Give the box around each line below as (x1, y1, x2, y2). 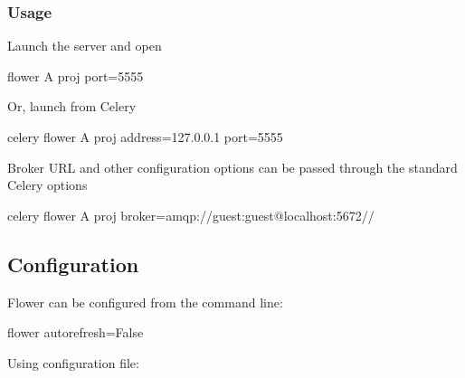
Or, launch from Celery (7, 97, 137, 116)
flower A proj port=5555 (7, 66, 144, 85)
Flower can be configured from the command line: (7, 292, 283, 311)
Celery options (7, 175, 88, 194)
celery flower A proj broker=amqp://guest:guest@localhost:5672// (7, 205, 375, 224)
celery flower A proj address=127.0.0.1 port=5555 (7, 128, 283, 146)
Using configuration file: (7, 353, 139, 372)
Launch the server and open (7, 36, 162, 55)
